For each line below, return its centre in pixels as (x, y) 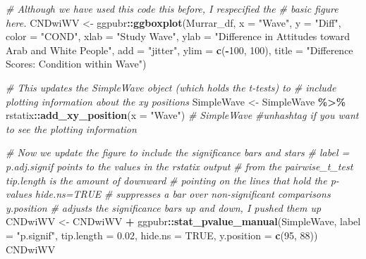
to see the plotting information (71, 128)
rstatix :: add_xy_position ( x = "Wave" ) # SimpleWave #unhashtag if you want (182, 115)
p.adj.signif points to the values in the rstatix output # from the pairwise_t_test (179, 166)
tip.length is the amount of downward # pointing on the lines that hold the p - (172, 180)
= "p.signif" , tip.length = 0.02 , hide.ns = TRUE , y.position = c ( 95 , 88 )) (162, 235)
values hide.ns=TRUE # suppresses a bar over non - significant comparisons (168, 194)
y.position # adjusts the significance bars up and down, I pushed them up (164, 207)
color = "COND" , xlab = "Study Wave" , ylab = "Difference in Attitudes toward (178, 36)
